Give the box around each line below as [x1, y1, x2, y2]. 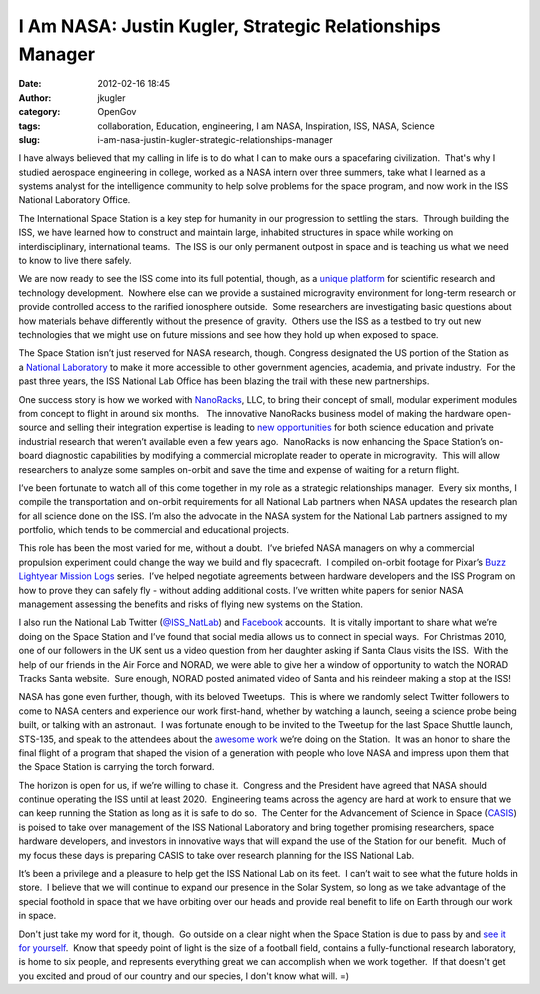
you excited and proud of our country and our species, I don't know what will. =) [18, 970, 350, 982]
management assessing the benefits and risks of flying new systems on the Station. [18, 598, 364, 610]
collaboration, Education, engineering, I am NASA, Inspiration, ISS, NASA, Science [97, 120, 435, 132]
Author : [18, 91, 52, 104]
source [18, 421, 48, 434]
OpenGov [97, 106, 137, 118]
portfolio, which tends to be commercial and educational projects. [18, 524, 290, 536]
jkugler [97, 91, 126, 104]
